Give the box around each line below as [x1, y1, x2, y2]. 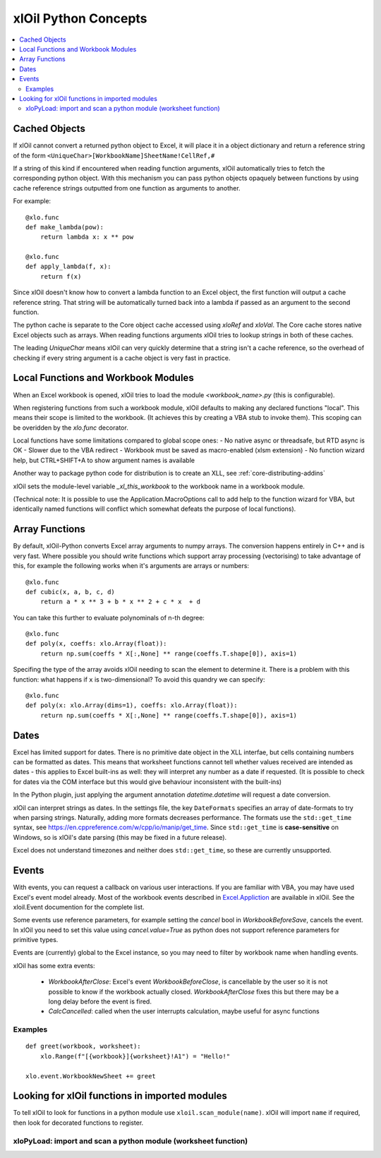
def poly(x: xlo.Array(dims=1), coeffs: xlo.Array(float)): [25, 701, 238, 709]
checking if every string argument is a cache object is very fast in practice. [13, 354, 231, 362]
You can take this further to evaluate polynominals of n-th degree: [13, 613, 205, 622]
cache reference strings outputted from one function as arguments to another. [13, 183, 241, 192]
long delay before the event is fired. [48, 997, 152, 1006]
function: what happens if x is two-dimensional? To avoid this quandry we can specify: [13, 675, 265, 684]
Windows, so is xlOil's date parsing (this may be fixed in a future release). [13, 833, 227, 841]
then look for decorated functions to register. [13, 1118, 144, 1127]
